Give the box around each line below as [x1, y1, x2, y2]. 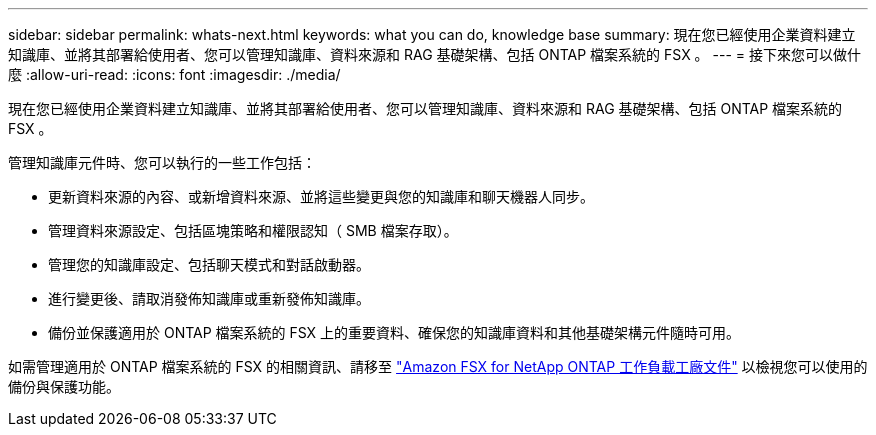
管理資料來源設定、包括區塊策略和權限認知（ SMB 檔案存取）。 [48, 222, 458, 239]
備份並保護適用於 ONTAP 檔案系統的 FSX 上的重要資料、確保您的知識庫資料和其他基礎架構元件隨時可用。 [48, 324, 741, 341]
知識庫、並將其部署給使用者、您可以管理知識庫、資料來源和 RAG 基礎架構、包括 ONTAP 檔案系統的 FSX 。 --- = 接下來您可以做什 [8, 46, 862, 63]
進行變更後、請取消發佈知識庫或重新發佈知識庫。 [48, 290, 370, 307]
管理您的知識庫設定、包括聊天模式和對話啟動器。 [48, 256, 370, 273]
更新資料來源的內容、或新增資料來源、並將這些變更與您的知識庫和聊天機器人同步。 [48, 188, 594, 205]
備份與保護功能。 [8, 378, 120, 395]
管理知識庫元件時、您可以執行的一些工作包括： [8, 154, 316, 171]
